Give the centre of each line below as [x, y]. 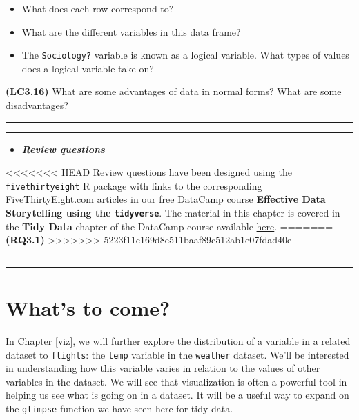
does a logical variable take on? [88, 68]
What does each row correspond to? [98, 8]
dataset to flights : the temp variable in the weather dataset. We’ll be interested [177, 354]
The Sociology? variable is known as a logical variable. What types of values [185, 55]
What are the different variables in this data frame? [131, 31]
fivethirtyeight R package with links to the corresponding [134, 185]
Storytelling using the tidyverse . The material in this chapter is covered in [173, 213]
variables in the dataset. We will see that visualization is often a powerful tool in [176, 381]
